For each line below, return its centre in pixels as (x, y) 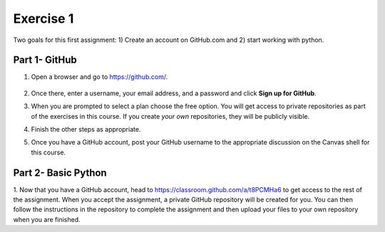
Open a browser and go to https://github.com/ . (99, 77)
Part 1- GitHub (45, 60)
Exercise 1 (43, 19)
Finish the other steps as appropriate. (86, 130)
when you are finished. (47, 219)
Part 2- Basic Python (60, 173)
